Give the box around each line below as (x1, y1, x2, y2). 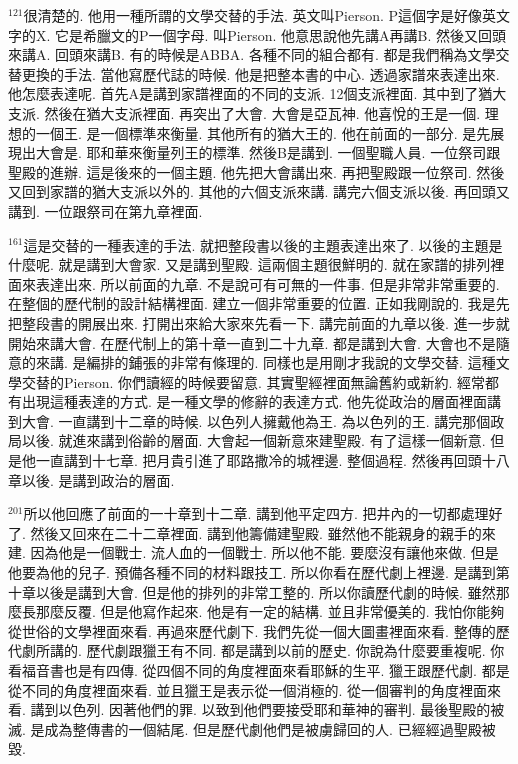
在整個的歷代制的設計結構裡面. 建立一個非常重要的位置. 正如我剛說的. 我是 (8, 293, 496, 314)
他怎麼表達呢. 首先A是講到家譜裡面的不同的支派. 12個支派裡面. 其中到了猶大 (8, 83, 507, 104)
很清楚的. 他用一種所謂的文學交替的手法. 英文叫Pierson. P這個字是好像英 (23, 5, 497, 25)
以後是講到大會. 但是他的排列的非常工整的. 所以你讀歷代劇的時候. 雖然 (35, 581, 496, 602)
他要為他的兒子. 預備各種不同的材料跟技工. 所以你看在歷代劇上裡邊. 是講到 (8, 562, 496, 583)
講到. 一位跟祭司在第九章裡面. (8, 200, 203, 221)
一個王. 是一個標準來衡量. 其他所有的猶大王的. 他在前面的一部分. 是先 (35, 122, 491, 143)
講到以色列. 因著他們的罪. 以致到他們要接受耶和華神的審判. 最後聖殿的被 (30, 699, 505, 720)
